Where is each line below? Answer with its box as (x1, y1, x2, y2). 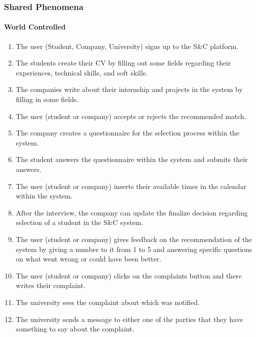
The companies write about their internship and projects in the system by (15, 84, 243, 94)
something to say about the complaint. (15, 323, 134, 334)
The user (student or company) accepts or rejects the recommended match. (15, 110, 246, 121)
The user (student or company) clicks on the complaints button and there (15, 270, 242, 280)
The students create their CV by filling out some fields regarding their (15, 57, 231, 68)
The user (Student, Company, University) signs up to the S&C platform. (15, 40, 238, 51)
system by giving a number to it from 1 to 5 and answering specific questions (15, 243, 252, 254)
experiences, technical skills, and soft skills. (15, 67, 148, 77)
